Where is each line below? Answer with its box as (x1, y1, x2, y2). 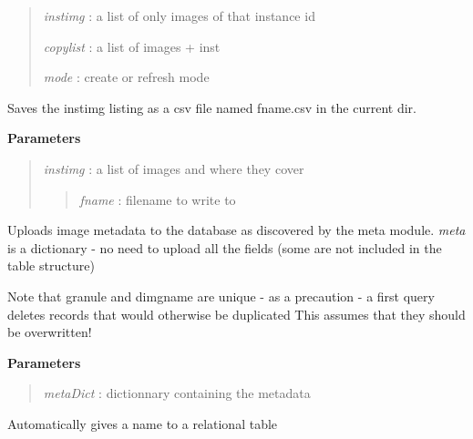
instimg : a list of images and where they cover (43, 158, 304, 178)
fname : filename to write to (79, 189, 236, 209)
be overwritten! (7, 322, 92, 342)
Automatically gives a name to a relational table (7, 413, 278, 433)
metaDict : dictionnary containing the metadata (43, 383, 311, 403)
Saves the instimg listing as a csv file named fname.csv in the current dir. (7, 97, 416, 117)
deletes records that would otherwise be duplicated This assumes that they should (7, 304, 466, 323)
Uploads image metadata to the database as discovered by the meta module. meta (7, 220, 466, 240)
